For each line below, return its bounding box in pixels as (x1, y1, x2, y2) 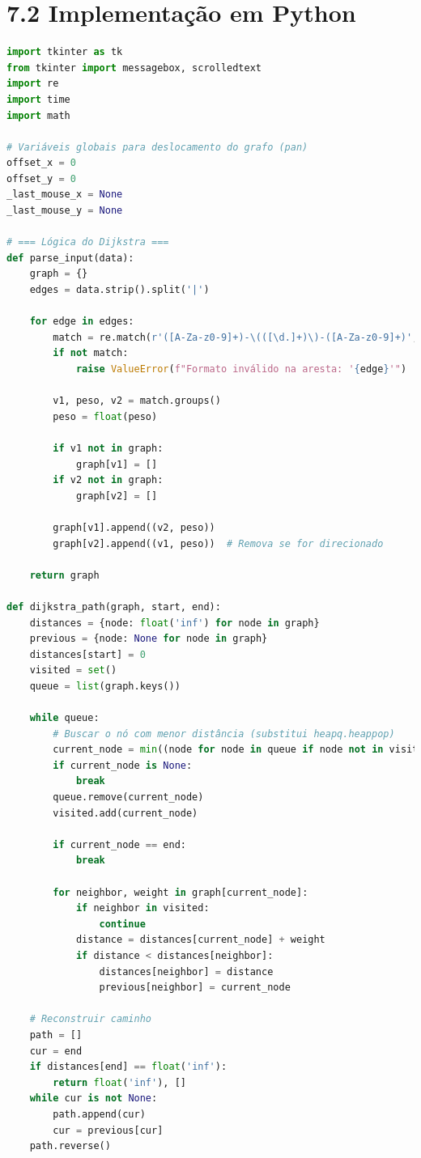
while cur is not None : (29, 1092, 158, 1105)
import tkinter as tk (6, 46, 123, 58)
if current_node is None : (53, 759, 193, 771)
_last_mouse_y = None (6, 205, 123, 217)
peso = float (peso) (53, 410, 158, 422)
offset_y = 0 (6, 172, 76, 185)
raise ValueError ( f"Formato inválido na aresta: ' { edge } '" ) (75, 363, 407, 375)
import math (6, 109, 70, 121)
